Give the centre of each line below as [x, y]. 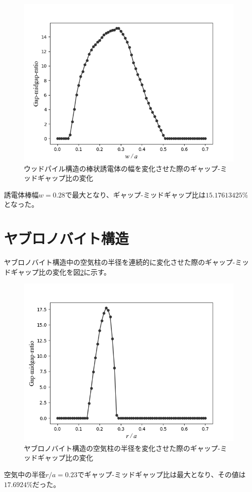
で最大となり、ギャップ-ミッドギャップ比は [135, 194]
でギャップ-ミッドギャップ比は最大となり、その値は [161, 474]
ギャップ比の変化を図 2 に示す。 [61, 271]
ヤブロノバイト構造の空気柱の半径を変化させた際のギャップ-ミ [126, 448]
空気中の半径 [25, 474]
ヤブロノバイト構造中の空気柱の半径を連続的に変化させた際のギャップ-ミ [123, 262]
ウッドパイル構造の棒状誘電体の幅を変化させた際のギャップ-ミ [126, 168]
